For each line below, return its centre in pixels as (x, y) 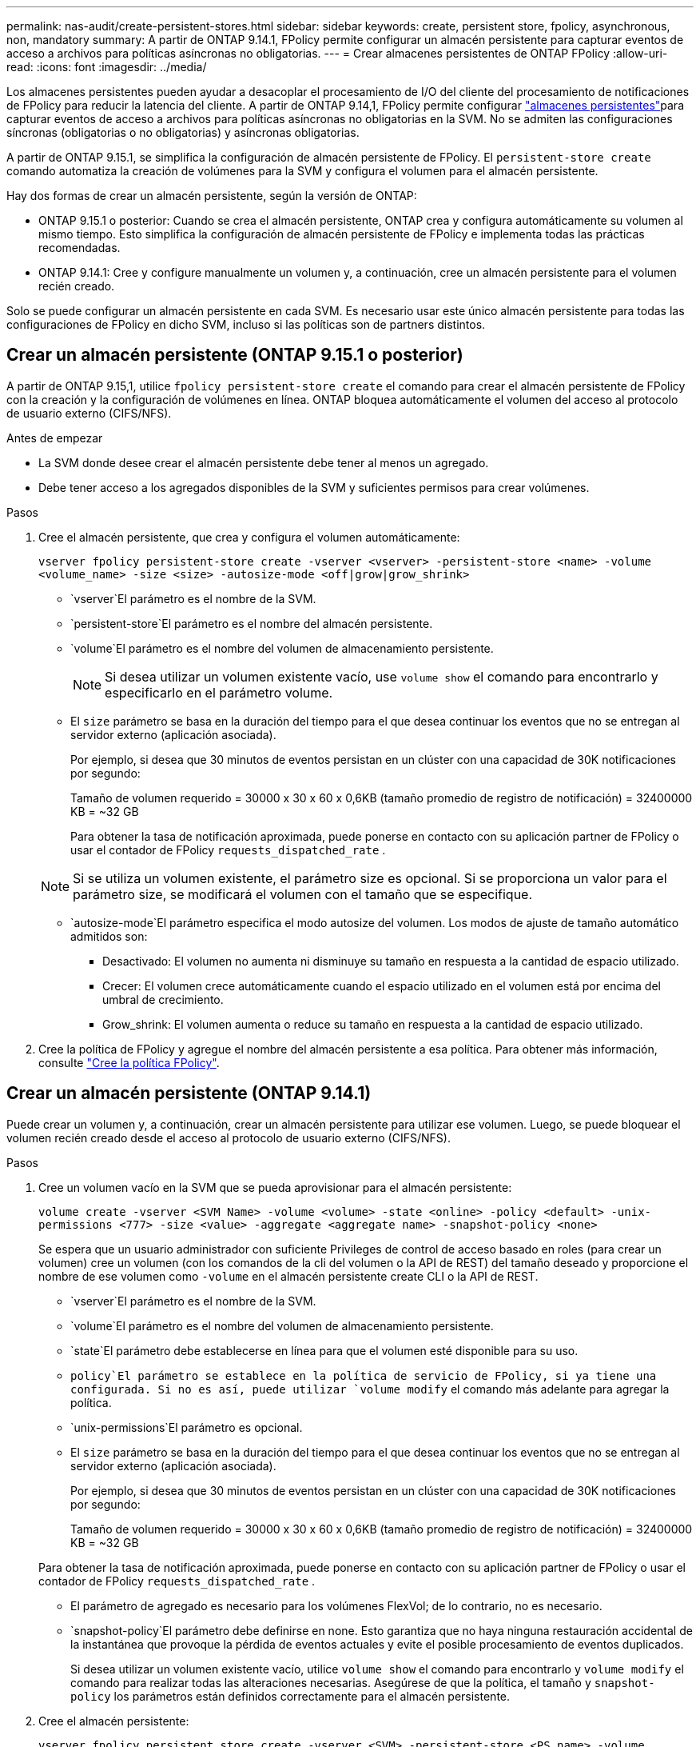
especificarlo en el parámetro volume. (219, 692)
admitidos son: (109, 936)
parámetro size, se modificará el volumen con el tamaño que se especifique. (303, 894)
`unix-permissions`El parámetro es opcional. (187, 1427)
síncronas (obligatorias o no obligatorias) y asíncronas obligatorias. (183, 132)
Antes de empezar (55, 438)
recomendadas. (80, 248)
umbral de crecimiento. (163, 999)
